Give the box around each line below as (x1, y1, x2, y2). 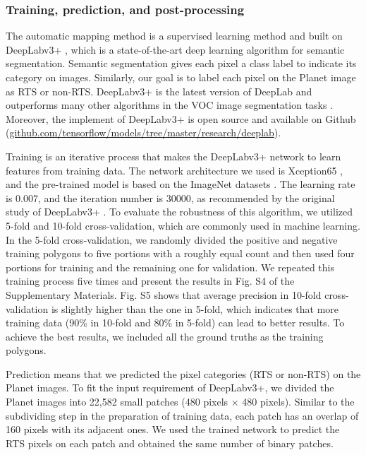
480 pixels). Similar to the (242, 394, 355, 409)
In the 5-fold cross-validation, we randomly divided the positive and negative (6, 232, 338, 247)
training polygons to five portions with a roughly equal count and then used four (6, 246, 355, 261)
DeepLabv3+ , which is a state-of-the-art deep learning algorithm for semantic (6, 42, 345, 57)
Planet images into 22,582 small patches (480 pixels (6, 394, 228, 409)
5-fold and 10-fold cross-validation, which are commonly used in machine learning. (6, 218, 360, 232)
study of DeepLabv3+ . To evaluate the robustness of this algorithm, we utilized (6, 204, 353, 219)
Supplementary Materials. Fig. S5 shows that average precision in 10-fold (6, 287, 322, 302)
